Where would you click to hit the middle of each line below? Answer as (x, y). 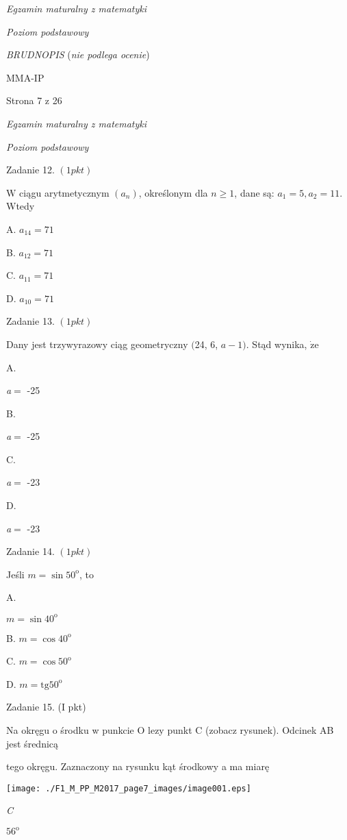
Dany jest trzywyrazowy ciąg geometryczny (97, 344)
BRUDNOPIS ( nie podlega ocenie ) (78, 54)
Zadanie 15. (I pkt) (46, 707)
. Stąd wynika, (277, 344)
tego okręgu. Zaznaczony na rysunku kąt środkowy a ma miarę (138, 766)
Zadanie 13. (30, 321)
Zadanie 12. (30, 170)
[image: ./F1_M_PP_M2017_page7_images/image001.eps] (129, 788)
